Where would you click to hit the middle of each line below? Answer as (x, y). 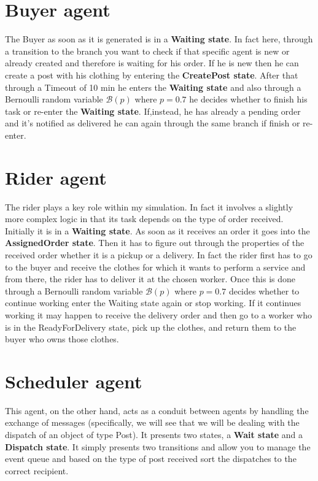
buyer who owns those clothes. (62, 339)
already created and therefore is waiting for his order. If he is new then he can (152, 63)
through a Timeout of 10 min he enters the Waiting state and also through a (153, 87)
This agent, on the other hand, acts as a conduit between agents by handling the (157, 410)
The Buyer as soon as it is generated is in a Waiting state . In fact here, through (159, 39)
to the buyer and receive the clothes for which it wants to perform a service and (155, 267)
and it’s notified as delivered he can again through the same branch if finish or (153, 123)
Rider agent (56, 177)
